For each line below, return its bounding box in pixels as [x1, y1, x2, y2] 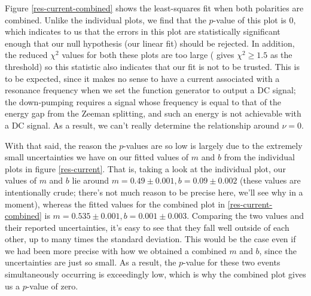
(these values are [240, 174, 301, 187]
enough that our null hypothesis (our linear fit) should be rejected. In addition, [5, 36, 295, 49]
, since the [259, 244, 297, 257]
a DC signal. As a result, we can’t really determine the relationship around [5, 118, 279, 131]
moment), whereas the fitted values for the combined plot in [5, 197, 225, 210]
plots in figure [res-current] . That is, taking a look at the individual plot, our [5, 162, 286, 175]
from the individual [224, 151, 295, 163]
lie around [72, 174, 109, 187]
